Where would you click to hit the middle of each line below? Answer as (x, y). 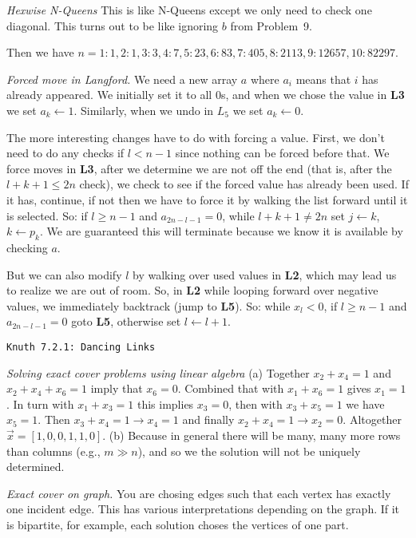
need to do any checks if (65, 153)
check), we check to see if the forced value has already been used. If (244, 184)
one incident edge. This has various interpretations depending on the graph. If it (203, 509)
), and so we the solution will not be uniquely (249, 451)
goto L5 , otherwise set (126, 321)
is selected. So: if (47, 215)
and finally (208, 419)
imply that (117, 388)
